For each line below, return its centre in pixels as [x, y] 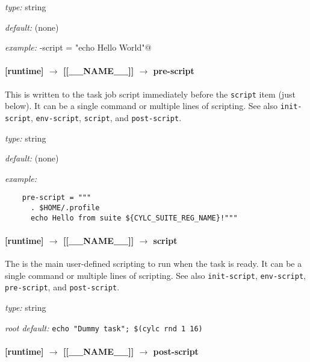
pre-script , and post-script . [62, 287]
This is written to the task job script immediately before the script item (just [150, 94]
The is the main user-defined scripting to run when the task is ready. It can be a [153, 264]
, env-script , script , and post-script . [106, 117]
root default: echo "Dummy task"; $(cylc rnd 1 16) [104, 327]
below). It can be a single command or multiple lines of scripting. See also [141, 106]
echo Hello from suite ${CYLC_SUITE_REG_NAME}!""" [134, 218]
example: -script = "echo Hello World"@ [78, 47]
